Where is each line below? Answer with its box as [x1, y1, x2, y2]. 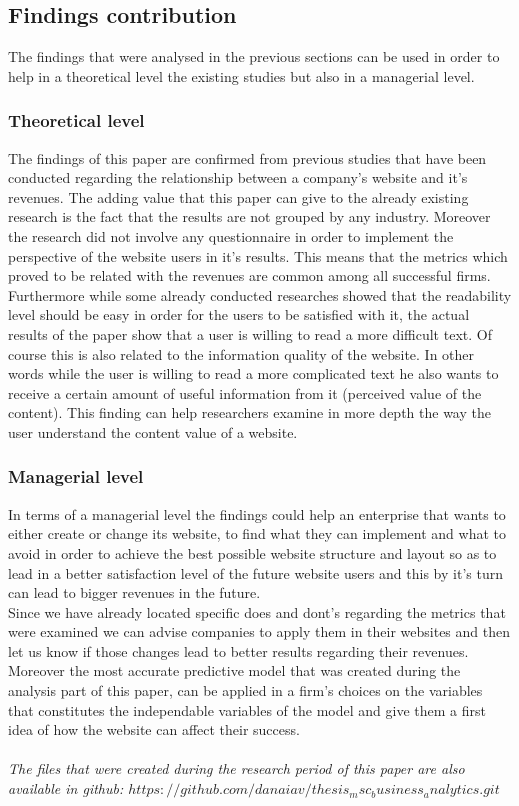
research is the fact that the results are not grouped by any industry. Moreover [8, 206, 491, 227]
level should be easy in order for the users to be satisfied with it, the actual [8, 304, 470, 325]
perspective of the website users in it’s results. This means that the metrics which [8, 245, 508, 266]
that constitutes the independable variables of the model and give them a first [8, 699, 486, 720]
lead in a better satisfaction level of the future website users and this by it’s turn [8, 562, 503, 583]
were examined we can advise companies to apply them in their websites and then [8, 621, 510, 642]
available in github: [8, 778, 124, 799]
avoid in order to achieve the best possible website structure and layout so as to [8, 542, 497, 563]
